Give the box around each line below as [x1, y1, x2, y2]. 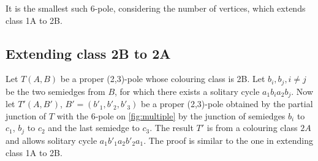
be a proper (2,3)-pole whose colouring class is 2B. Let [60, 72, 265, 85]
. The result [150, 121, 194, 134]
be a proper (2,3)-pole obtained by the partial [140, 97, 313, 110]
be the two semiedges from [6, 84, 105, 97]
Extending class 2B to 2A [6, 43, 171, 62]
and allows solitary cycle [6, 133, 97, 146]
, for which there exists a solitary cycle [115, 84, 260, 97]
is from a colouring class [206, 121, 298, 134]
